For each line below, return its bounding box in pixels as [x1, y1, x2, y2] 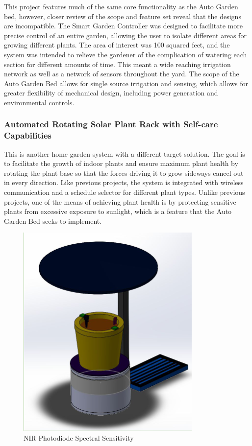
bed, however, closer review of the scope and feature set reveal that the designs [4, 11, 241, 21]
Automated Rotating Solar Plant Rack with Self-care [4, 118, 218, 130]
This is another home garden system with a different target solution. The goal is [4, 148, 245, 159]
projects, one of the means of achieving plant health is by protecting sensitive [4, 196, 236, 207]
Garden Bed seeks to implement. [4, 215, 102, 226]
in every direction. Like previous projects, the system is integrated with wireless [4, 177, 244, 188]
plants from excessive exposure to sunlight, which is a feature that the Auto [4, 206, 232, 216]
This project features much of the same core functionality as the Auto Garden [4, 1, 238, 11]
